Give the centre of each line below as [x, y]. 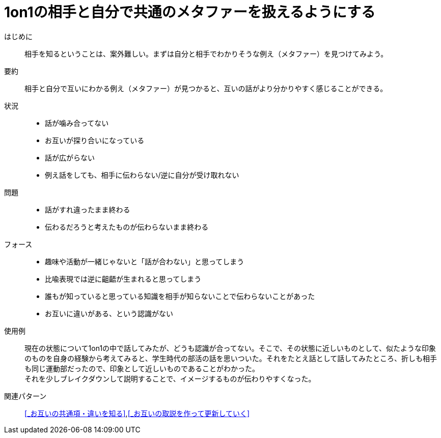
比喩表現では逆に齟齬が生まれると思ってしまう [123, 279]
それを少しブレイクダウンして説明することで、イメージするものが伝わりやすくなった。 [170, 378]
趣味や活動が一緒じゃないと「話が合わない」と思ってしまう [145, 261]
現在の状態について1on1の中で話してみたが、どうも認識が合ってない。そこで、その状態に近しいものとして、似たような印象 [230, 348]
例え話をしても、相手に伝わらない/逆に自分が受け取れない [142, 175]
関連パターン [25, 396]
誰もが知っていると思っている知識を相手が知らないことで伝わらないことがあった [180, 296]
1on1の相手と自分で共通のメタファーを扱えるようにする [190, 12]
